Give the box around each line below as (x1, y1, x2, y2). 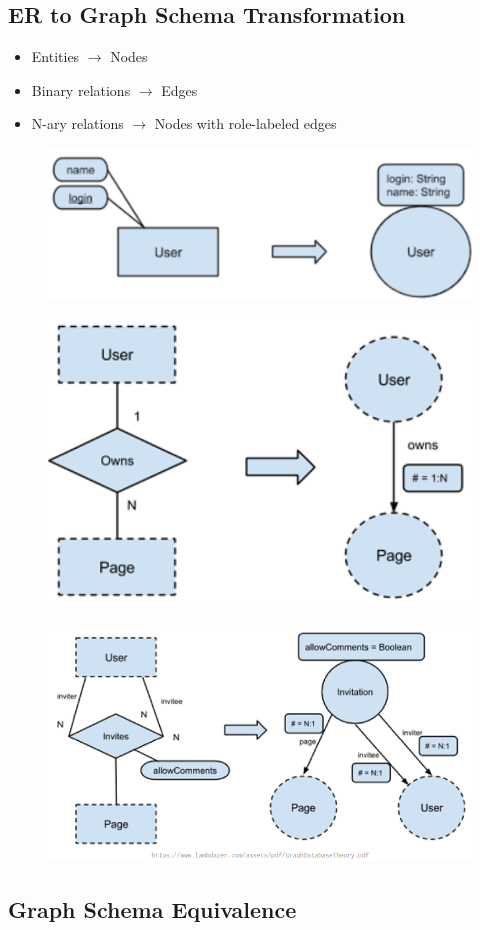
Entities (31, 46, 80, 67)
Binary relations (31, 79, 131, 100)
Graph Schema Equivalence (8, 893, 297, 924)
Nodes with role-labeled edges (154, 113, 337, 134)
